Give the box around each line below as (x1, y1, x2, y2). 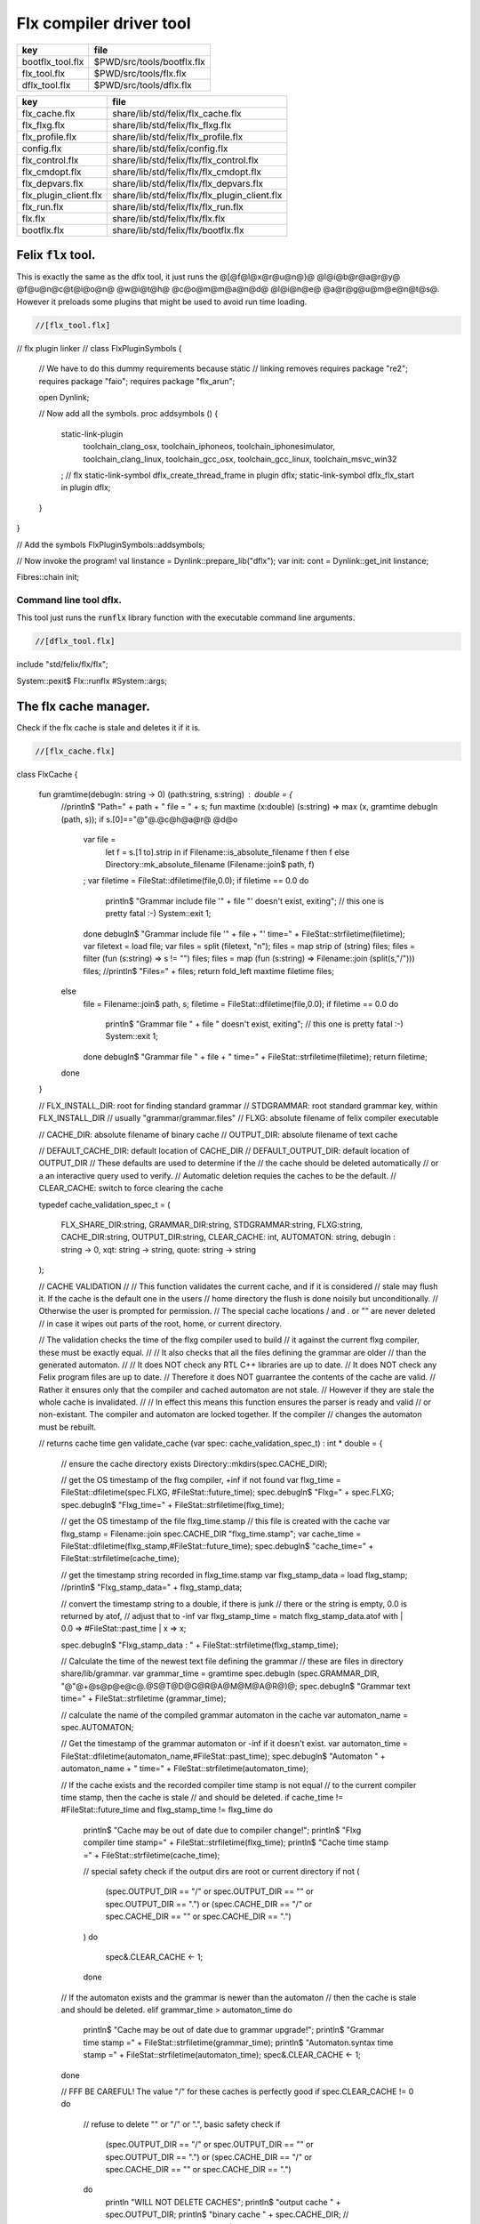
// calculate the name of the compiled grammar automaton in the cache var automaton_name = (60, 1709, 409, 1720)
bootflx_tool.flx (21, 55, 84, 68)
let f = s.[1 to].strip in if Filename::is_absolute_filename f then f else (105, 846, 350, 858)
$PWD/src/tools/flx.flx (93, 67, 187, 79)
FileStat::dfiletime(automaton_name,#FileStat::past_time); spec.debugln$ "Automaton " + (60, 1751, 386, 1761)
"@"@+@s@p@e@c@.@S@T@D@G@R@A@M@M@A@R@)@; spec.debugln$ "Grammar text (60, 1680, 411, 1691)
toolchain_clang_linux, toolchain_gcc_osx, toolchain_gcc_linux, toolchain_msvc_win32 (83, 454, 397, 464)
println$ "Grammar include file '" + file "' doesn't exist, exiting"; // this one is (105, 895, 385, 907)
